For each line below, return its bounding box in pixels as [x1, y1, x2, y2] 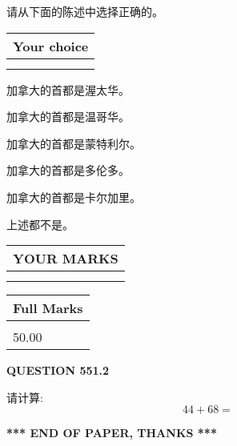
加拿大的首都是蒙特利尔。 [6, 135, 141, 151]
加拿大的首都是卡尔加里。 [6, 188, 141, 205]
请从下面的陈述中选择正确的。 [6, 3, 163, 19]
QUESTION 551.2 [6, 362, 110, 379]
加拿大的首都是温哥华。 [6, 108, 130, 125]
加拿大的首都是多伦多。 [6, 162, 130, 179]
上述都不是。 [6, 215, 74, 232]
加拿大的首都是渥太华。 [6, 81, 130, 98]
